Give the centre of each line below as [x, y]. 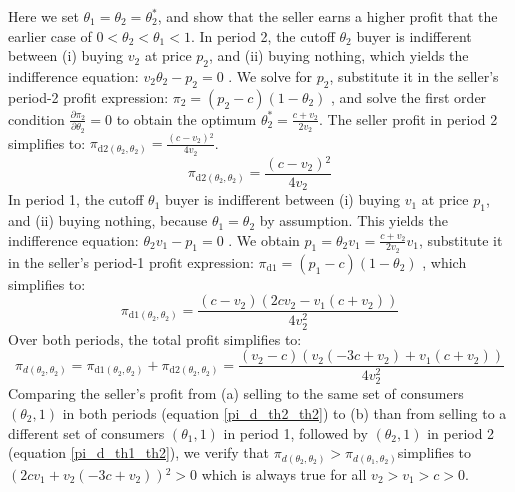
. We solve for [270, 75]
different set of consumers [86, 432]
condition [36, 118]
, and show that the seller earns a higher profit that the [327, 16]
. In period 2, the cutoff [262, 35]
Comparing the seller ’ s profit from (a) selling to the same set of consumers [236, 393]
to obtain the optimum [186, 118]
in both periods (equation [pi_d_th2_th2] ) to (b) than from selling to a [284, 412]
